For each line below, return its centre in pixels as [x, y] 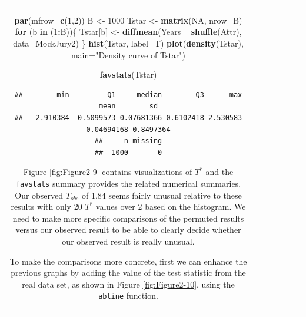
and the [219, 172]
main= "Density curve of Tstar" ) [128, 55]
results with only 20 [46, 207]
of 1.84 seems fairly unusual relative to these [162, 195]
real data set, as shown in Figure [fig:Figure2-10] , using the [128, 284]
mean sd [128, 106]
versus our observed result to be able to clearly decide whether [128, 230]
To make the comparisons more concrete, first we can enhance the [128, 261]
